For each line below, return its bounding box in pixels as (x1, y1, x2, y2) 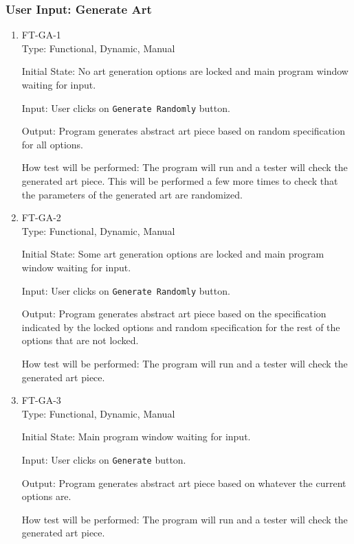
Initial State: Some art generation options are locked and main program (21, 247, 324, 261)
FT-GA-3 (21, 393, 61, 407)
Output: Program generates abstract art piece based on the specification (21, 306, 327, 321)
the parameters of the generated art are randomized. (21, 187, 243, 201)
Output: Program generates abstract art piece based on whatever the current (21, 475, 346, 490)
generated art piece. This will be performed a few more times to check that (21, 174, 338, 188)
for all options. (21, 137, 83, 151)
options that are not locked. (21, 333, 139, 348)
